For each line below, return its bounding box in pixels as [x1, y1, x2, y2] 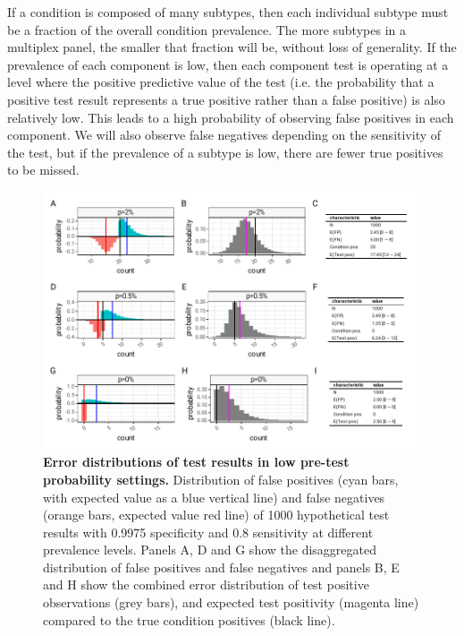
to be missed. [7, 160, 80, 179]
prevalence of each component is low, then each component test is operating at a [7, 55, 449, 73]
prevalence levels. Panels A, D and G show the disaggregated [43, 540, 377, 559]
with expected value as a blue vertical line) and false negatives [43, 487, 385, 506]
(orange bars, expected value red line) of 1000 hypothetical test [43, 505, 390, 524]
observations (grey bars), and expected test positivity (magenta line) [43, 593, 419, 612]
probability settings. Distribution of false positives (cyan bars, [43, 469, 399, 488]
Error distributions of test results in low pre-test [43, 452, 350, 471]
